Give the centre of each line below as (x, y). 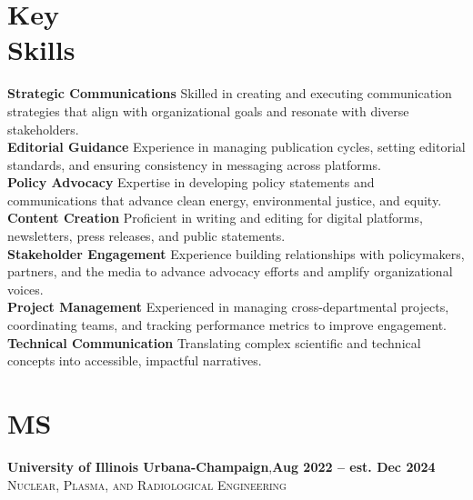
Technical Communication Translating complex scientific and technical (214, 342)
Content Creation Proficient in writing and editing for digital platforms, (215, 218)
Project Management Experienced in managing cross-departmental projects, (228, 307)
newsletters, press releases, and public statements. (146, 236)
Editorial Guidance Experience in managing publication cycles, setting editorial (236, 147)
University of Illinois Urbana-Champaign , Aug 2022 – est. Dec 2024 (221, 466)
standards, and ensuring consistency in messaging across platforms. (194, 164)
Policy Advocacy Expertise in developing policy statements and (191, 182)
